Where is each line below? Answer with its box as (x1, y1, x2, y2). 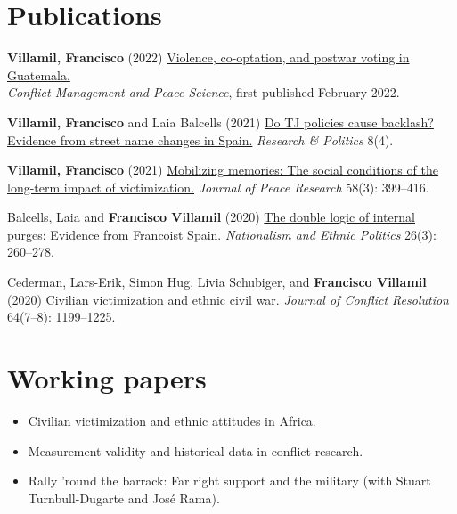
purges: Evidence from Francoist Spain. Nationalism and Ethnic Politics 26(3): (7, 224, 437, 243)
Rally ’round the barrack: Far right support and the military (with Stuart (28, 471, 431, 490)
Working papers (7, 360, 207, 396)
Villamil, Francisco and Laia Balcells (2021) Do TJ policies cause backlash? (7, 112, 434, 131)
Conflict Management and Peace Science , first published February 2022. (7, 83, 400, 102)
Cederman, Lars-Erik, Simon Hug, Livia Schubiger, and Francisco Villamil (7, 273, 427, 291)
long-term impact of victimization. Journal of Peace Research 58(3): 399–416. (7, 177, 429, 196)
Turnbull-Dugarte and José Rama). (28, 488, 220, 507)
